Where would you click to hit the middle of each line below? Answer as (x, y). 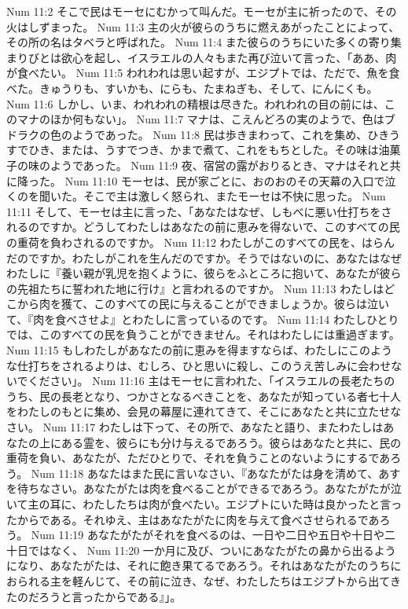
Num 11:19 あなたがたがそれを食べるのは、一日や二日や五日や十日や (208, 535)
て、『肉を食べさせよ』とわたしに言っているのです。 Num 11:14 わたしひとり (203, 319)
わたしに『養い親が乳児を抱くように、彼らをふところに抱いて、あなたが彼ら (204, 273)
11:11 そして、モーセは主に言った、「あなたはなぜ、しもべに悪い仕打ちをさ (199, 211)
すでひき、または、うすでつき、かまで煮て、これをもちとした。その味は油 (198, 150)
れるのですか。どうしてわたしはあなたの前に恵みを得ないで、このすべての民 (203, 227)
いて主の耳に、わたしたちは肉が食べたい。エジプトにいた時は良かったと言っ (204, 504)
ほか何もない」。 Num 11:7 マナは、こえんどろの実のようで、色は (217, 119)
